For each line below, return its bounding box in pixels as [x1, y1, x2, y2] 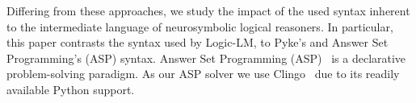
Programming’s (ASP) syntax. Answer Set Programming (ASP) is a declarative [6, 49, 406, 66]
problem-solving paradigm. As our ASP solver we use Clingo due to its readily [6, 65, 400, 82]
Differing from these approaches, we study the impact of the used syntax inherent [6, 2, 410, 19]
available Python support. [6, 80, 135, 97]
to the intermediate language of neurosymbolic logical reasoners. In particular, [6, 18, 393, 35]
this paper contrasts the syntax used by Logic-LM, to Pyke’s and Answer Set [6, 34, 389, 51]
